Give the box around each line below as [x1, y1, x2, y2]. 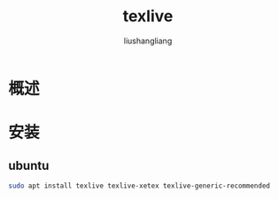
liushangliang [123, 35, 173, 46]
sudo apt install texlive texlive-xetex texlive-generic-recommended [8, 181, 271, 190]
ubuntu [8, 157, 50, 173]
